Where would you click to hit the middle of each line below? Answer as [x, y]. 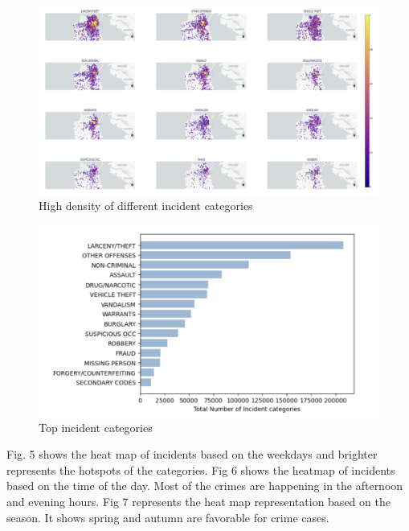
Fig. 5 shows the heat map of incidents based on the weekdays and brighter [192, 454]
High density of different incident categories [146, 206]
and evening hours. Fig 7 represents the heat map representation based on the [198, 501]
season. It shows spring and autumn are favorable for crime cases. [168, 517]
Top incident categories [96, 427]
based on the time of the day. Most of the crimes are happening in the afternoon [205, 486]
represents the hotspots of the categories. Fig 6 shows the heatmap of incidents [201, 469]
